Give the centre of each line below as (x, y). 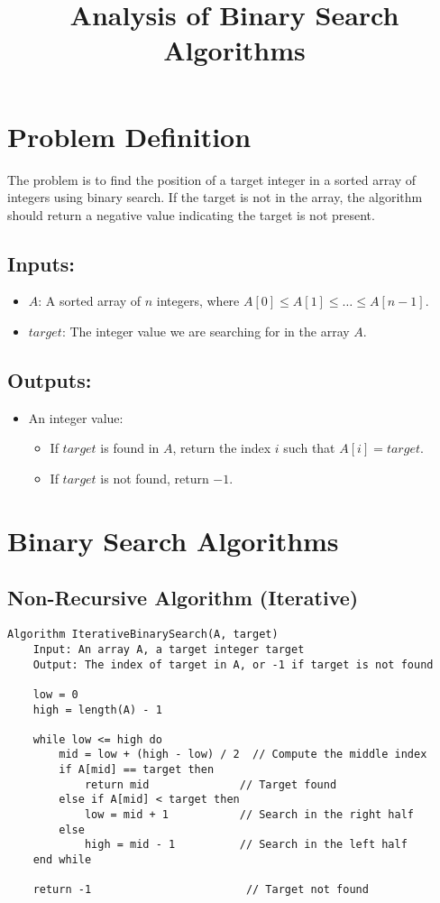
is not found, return (155, 479)
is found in (130, 448)
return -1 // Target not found (201, 890)
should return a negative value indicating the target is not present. (191, 214)
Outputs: (50, 380)
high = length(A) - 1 (97, 709)
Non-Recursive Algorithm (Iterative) (183, 598)
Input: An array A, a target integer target (169, 649)
